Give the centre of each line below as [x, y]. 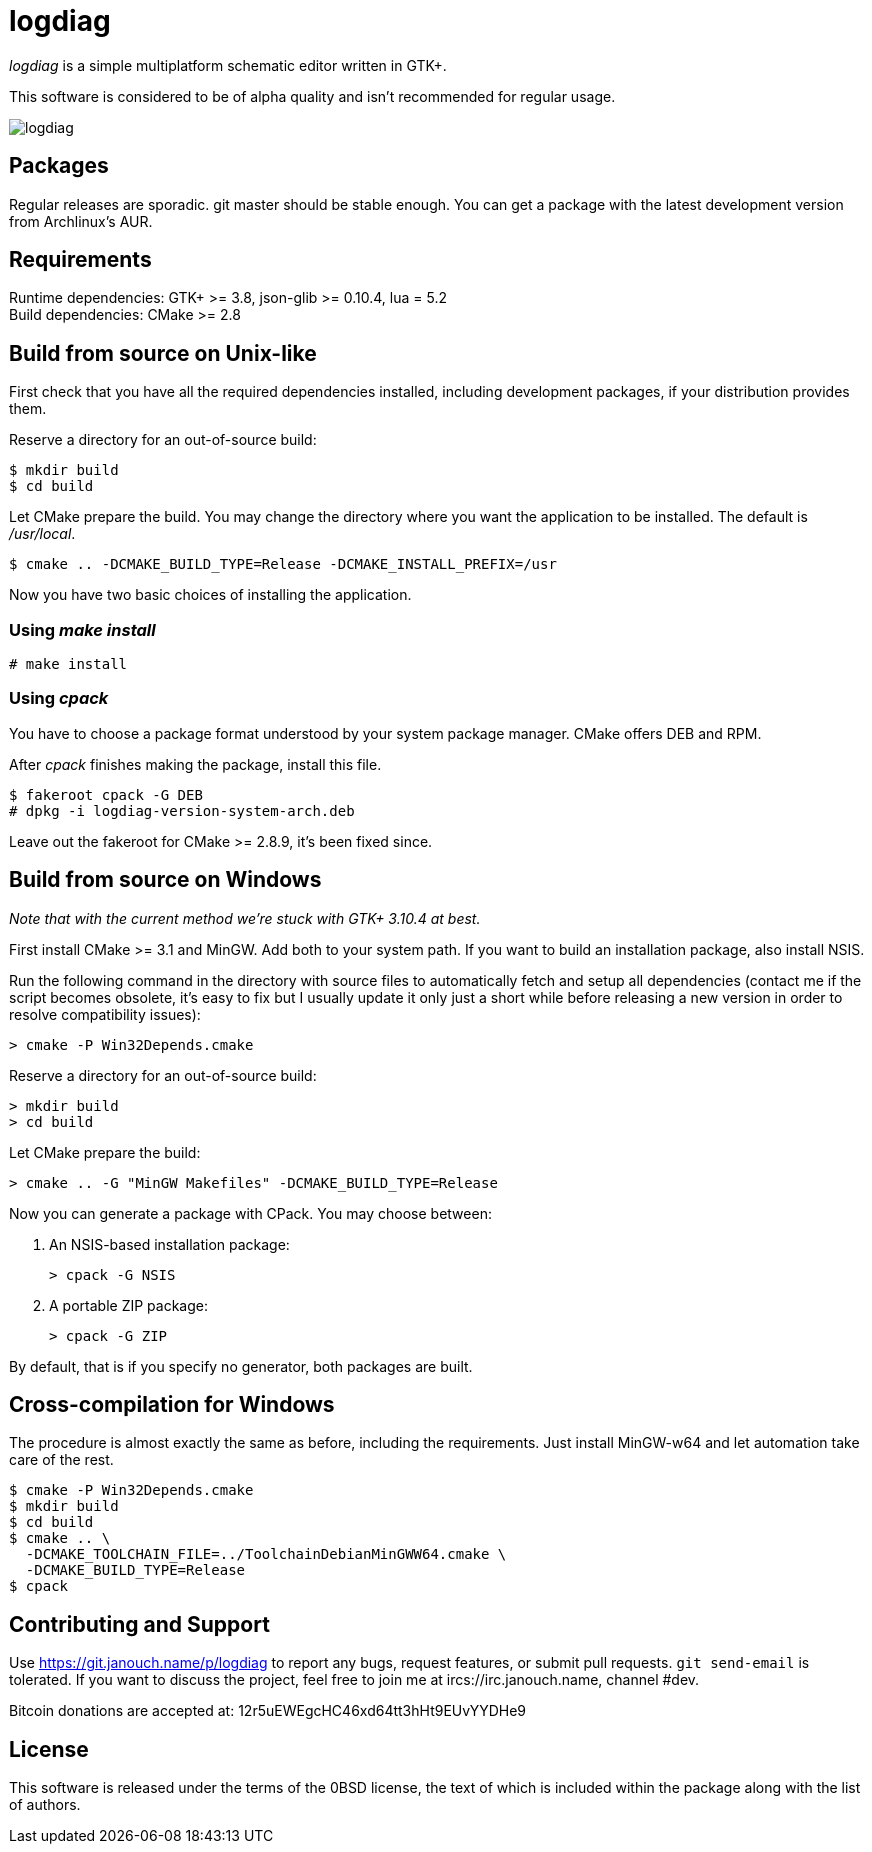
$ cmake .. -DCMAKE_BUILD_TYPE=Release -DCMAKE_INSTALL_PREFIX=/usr [283, 564]
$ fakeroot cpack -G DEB [106, 794]
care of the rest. [61, 1460]
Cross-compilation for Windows [172, 1405]
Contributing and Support [139, 1624]
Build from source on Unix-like [163, 353]
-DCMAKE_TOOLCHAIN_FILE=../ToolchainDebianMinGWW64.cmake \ [266, 1554]
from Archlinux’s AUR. [81, 221]
